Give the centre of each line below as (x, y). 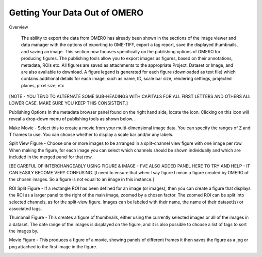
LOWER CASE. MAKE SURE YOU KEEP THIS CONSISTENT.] (68, 103)
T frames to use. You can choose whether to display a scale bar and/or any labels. (91, 135)
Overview (19, 27)
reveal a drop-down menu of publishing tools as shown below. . (72, 119)
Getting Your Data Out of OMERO (76, 13)
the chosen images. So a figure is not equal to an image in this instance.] (82, 180)
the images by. (24, 231)
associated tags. (25, 209)
